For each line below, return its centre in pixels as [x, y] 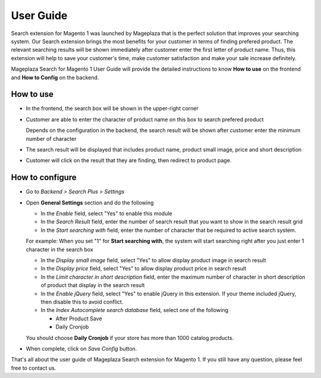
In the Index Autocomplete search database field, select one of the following [135, 310]
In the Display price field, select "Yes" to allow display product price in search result [144, 269]
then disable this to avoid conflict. [82, 302]
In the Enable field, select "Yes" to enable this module [106, 213]
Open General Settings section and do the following [90, 203]
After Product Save [79, 319]
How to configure [44, 177]
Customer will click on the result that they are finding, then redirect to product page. [129, 160]
